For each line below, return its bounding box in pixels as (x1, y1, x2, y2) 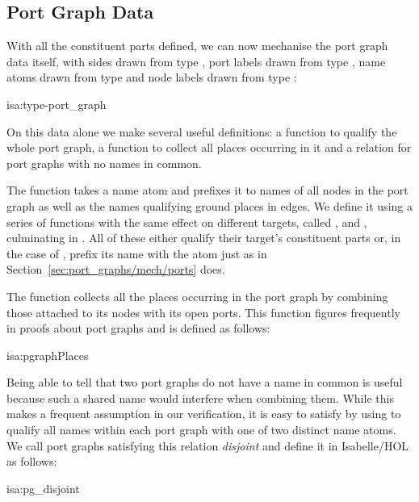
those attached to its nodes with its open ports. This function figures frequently (6, 303, 400, 320)
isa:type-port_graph (6, 95, 107, 112)
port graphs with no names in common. (6, 154, 202, 171)
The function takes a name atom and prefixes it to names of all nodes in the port (6, 182, 409, 199)
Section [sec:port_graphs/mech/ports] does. (6, 261, 225, 278)
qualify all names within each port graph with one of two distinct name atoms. (6, 421, 396, 438)
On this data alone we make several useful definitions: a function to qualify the (6, 123, 397, 140)
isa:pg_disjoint (6, 479, 80, 496)
